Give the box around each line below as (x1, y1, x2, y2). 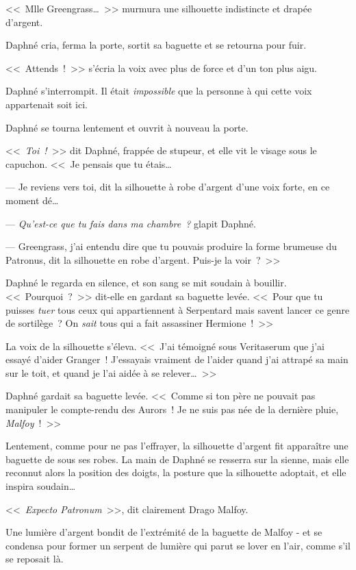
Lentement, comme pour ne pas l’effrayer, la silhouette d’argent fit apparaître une (5, 438, 348, 453)
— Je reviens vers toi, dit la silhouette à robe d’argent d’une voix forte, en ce (5, 179, 330, 194)
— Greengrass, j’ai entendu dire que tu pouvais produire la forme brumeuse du (5, 239, 338, 253)
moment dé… (5, 193, 59, 207)
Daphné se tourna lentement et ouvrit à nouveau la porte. (5, 120, 249, 134)
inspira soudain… (5, 479, 76, 493)
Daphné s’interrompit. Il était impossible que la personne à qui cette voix (5, 84, 312, 98)
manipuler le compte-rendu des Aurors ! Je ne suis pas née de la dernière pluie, (5, 402, 339, 417)
